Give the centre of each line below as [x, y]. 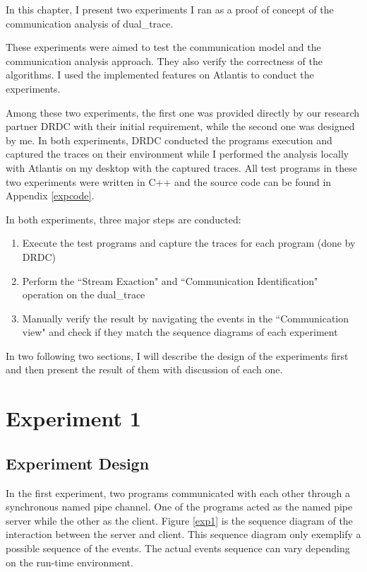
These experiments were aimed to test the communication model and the [163, 47]
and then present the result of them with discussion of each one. [144, 369]
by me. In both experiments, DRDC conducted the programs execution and [169, 140]
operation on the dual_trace [84, 294]
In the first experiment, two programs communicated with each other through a [178, 492]
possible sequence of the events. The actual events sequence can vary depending [178, 548]
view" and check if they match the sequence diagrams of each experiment [180, 332]
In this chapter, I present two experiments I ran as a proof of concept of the [170, 9]
